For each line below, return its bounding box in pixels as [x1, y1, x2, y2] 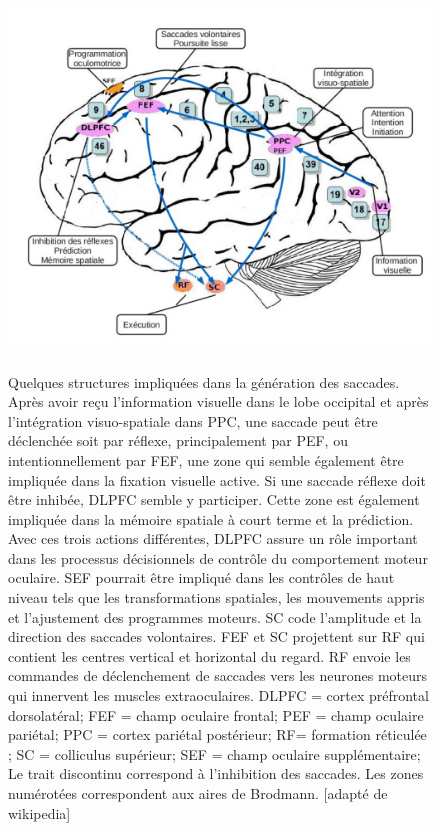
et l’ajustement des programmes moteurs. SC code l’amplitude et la [8, 606, 422, 627]
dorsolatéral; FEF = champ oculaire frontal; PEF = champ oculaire [8, 704, 424, 725]
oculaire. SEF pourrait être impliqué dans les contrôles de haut [8, 567, 395, 588]
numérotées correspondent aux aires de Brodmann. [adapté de [8, 783, 388, 803]
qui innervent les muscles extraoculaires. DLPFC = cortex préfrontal [8, 685, 429, 706]
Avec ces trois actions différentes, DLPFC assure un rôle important [8, 528, 418, 549]
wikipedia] [8, 802, 71, 823]
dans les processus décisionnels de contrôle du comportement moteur [8, 547, 428, 568]
